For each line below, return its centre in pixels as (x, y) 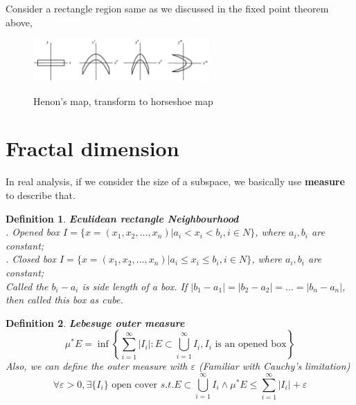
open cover (135, 385)
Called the (27, 286)
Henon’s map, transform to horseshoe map (123, 101)
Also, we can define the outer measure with (97, 366)
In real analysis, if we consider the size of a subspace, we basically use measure (175, 181)
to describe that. (41, 195)
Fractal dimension (92, 148)
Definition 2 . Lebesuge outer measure (95, 322)
